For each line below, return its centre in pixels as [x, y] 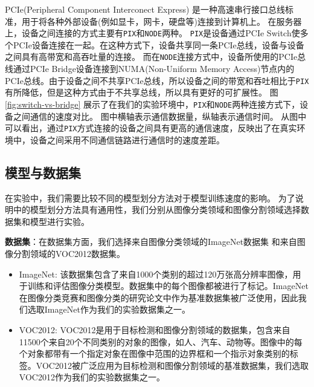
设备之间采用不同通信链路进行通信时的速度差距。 [127, 139]
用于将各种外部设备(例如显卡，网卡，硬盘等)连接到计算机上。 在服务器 [162, 21]
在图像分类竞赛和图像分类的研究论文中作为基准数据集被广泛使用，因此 [159, 297]
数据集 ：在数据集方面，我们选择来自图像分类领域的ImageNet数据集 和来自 [151, 242]
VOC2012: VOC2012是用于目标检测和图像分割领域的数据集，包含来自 [155, 329]
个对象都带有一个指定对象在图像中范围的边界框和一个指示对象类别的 [154, 353]
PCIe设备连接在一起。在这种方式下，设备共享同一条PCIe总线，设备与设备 [159, 44]
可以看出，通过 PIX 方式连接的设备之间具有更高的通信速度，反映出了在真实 [151, 128]
